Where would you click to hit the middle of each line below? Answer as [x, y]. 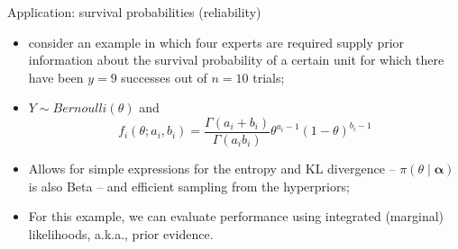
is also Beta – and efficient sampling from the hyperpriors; [189, 186]
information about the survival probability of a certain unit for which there [236, 60]
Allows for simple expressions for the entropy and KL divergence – [212, 169]
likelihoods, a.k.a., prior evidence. [121, 233]
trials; [269, 77]
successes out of [164, 77]
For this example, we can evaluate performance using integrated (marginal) [236, 216]
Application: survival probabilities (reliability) [134, 12]
